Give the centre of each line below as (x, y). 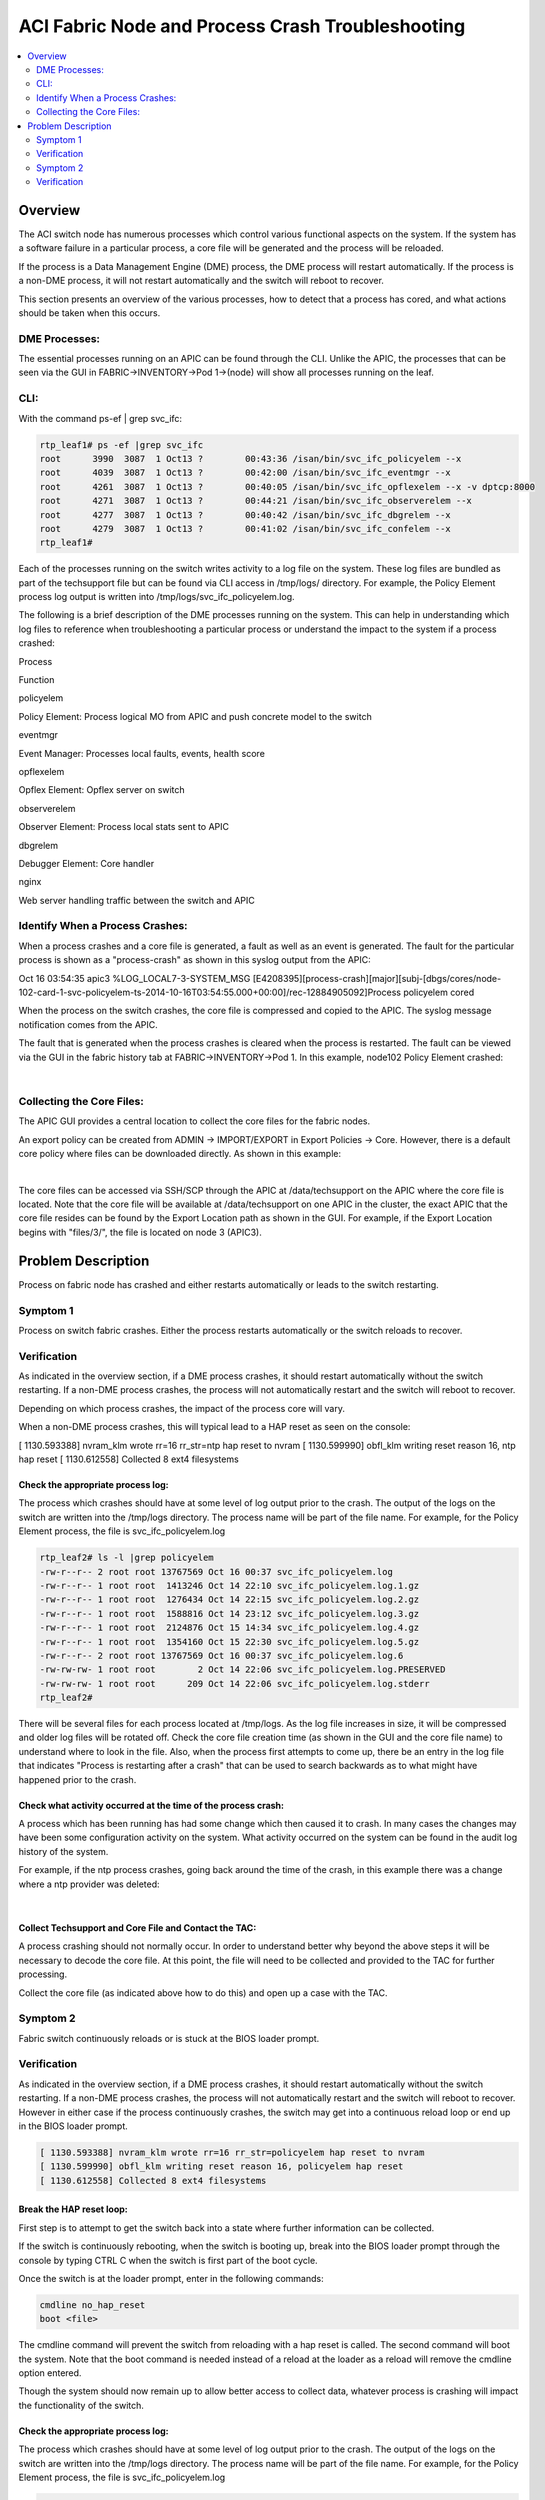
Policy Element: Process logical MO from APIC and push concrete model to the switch (195, 716)
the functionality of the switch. (81, 2405)
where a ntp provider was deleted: (89, 1884)
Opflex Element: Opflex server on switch (101, 790)
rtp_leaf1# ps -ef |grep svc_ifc (121, 444)
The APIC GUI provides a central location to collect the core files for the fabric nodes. (194, 1121)
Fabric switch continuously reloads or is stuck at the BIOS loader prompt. (169, 2038)
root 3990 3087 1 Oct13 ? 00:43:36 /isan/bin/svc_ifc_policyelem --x (250, 458)
